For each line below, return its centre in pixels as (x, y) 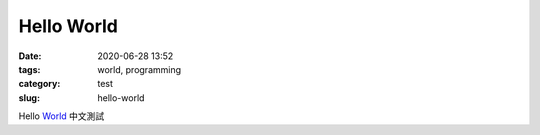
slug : (29, 97)
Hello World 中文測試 (61, 116)
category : (39, 84)
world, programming (139, 69)
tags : (29, 69)
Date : (30, 56)
